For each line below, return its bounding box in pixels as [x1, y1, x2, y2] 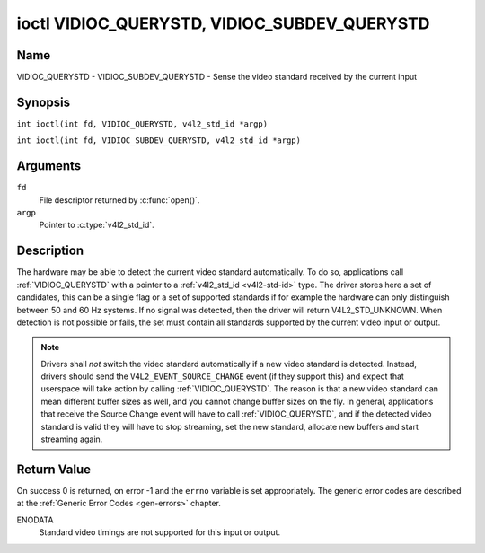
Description [16, 243, 84, 259]
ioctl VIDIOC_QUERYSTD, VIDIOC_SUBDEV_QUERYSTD [16, 13, 430, 33]
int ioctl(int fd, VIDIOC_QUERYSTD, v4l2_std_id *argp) [16, 118, 269, 129]
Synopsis [16, 94, 71, 110]
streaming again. [40, 434, 103, 444]
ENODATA [16, 514, 54, 525]
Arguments [16, 158, 82, 174]
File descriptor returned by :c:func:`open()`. [39, 194, 200, 206]
